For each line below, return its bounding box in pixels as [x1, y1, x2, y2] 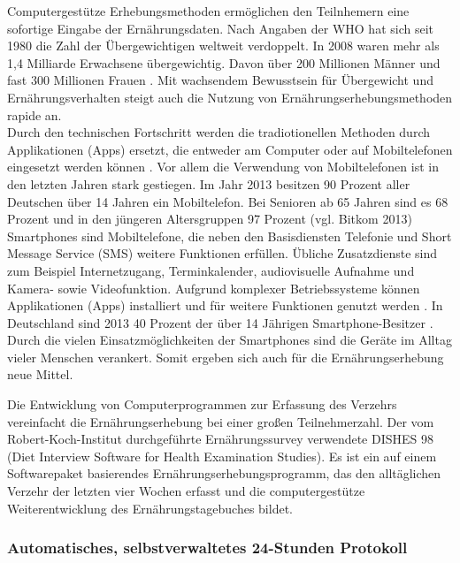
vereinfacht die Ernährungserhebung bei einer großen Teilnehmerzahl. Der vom [7, 412, 434, 430]
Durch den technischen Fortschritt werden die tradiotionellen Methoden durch [7, 123, 430, 141]
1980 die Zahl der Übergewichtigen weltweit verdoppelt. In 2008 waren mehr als [7, 36, 440, 55]
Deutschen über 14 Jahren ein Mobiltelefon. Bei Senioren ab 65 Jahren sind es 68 [7, 192, 448, 210]
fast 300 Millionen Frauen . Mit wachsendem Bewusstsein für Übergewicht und [7, 71, 433, 89]
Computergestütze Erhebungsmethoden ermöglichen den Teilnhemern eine [7, 2, 410, 19]
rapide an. [7, 105, 62, 124]
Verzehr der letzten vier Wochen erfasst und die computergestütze [7, 482, 365, 500]
